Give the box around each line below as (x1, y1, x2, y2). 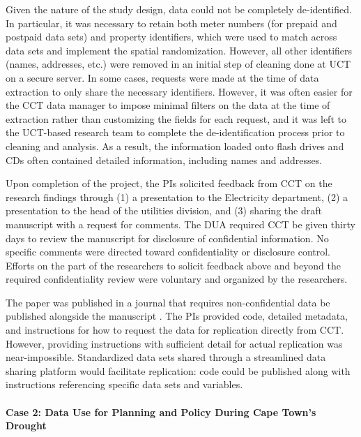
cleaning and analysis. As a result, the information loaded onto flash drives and (6, 138, 344, 153)
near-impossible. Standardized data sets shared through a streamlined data (6, 350, 326, 364)
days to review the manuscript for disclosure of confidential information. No (6, 230, 329, 245)
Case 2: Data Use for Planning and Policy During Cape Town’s (6, 404, 316, 419)
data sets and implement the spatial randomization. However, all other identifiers (6, 43, 353, 57)
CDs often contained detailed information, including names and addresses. (6, 152, 323, 167)
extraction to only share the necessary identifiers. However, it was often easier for (6, 84, 353, 98)
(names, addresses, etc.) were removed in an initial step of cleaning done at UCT (6, 57, 351, 71)
